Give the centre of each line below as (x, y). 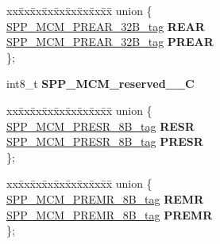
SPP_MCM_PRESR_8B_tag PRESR (105, 141)
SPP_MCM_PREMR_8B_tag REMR (105, 198)
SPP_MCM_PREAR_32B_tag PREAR (110, 42)
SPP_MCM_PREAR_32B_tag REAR (106, 26)
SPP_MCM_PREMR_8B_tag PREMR (110, 214)
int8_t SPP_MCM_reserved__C (100, 84)
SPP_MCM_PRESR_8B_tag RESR (100, 126)
